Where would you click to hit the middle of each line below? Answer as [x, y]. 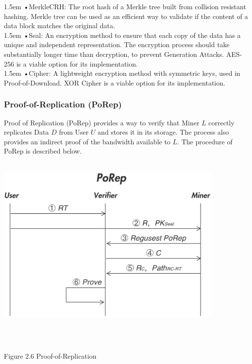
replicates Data [26, 132]
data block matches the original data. [59, 26]
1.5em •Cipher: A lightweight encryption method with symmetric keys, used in [122, 73]
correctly [221, 122]
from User [74, 132]
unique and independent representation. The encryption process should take [117, 44]
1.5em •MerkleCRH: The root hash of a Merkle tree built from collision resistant [125, 6]
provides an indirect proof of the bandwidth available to [87, 141]
